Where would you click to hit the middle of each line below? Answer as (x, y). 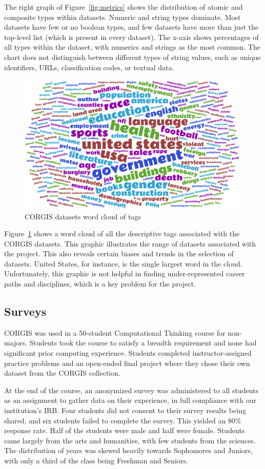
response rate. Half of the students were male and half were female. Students (125, 430)
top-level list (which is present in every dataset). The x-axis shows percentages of (131, 37)
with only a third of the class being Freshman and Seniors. (96, 460)
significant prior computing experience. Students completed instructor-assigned (128, 353)
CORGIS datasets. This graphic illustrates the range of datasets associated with (130, 243)
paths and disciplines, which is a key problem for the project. (100, 284)
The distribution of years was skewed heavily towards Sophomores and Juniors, (128, 450)
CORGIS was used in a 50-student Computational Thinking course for (115, 332)
